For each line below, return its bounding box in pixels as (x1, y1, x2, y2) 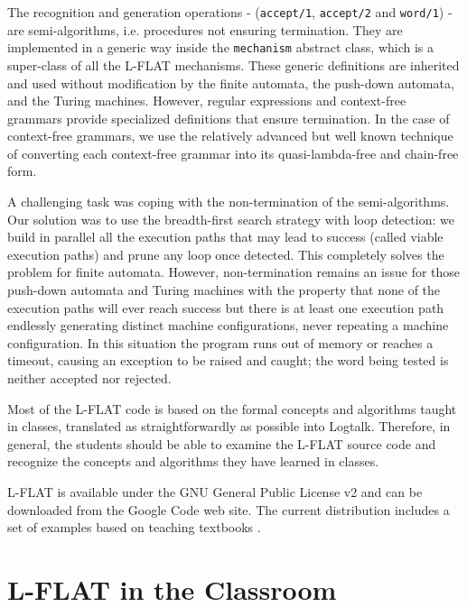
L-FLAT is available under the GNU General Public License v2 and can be (7, 482, 423, 501)
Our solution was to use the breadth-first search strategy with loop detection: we (7, 209, 454, 228)
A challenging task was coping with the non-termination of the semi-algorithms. (7, 192, 450, 211)
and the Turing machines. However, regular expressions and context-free (7, 91, 406, 110)
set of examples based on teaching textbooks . (7, 518, 261, 537)
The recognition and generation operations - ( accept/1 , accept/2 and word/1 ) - (7, 3, 453, 21)
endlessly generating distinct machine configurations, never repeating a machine (7, 316, 449, 335)
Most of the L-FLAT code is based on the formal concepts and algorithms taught (7, 399, 457, 418)
